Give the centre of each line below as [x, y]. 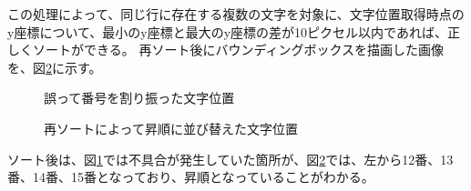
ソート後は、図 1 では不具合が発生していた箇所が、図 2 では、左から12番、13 [230, 159]
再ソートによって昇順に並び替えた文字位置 [171, 128]
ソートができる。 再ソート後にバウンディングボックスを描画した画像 [238, 50]
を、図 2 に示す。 [55, 67]
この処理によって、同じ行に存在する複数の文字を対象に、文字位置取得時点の [236, 14]
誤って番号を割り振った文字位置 [139, 98]
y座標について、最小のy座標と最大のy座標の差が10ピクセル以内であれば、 [227, 31]
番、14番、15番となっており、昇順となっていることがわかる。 [191, 177]
